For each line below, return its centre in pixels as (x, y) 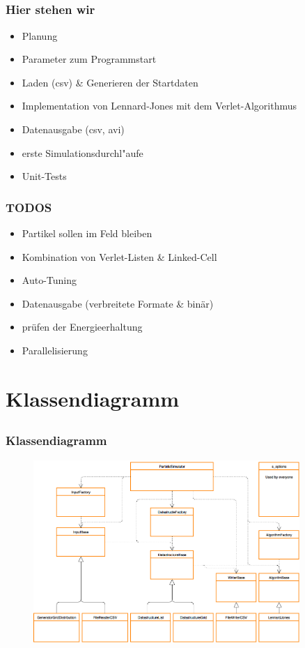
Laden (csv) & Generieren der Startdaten (110, 82)
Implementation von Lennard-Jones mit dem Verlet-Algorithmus (159, 106)
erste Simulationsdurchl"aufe (83, 152)
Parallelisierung (55, 351)
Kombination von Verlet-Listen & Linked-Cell (119, 256)
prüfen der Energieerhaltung (82, 327)
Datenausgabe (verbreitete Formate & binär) (118, 303)
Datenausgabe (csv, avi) (73, 129)
